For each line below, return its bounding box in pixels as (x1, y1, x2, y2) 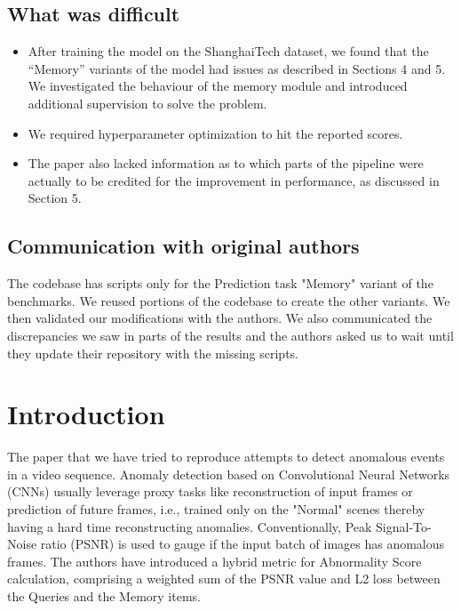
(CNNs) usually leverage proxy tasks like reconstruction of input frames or (7, 482, 413, 501)
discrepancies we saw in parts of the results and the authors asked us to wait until (7, 326, 454, 344)
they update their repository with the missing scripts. (7, 343, 299, 362)
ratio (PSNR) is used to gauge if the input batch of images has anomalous (40, 535, 445, 553)
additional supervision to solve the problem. (28, 93, 267, 112)
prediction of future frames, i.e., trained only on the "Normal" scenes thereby (7, 500, 425, 519)
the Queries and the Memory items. (7, 587, 201, 605)
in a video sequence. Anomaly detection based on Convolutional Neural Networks (7, 464, 450, 483)
